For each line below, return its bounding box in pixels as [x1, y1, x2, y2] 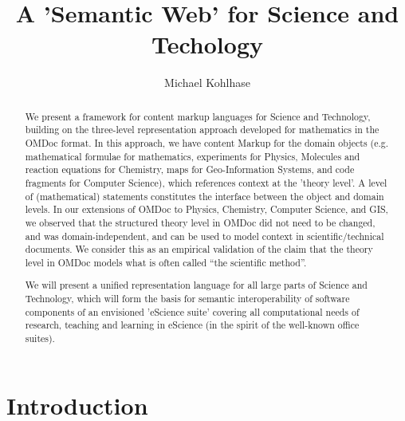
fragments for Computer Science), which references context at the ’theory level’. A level [25, 175, 387, 189]
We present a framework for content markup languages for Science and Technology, [25, 109, 371, 123]
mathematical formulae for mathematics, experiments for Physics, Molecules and [25, 149, 360, 163]
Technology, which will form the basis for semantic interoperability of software [25, 292, 350, 305]
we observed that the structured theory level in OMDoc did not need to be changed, [25, 215, 376, 229]
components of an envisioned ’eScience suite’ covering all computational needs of [25, 305, 360, 318]
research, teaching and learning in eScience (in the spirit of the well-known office [25, 318, 360, 332]
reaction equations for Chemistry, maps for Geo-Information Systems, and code [25, 163, 355, 176]
